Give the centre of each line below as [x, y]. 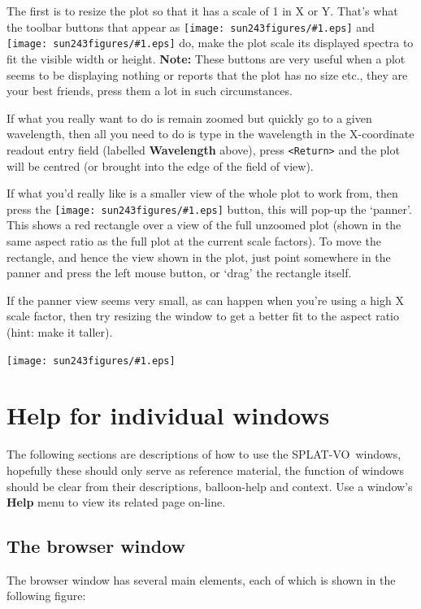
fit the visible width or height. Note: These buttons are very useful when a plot [206, 58]
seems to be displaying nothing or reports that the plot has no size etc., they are [207, 74]
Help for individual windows [168, 415]
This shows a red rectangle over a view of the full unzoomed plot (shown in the [204, 225]
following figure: [46, 596]
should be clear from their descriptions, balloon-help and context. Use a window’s [210, 486]
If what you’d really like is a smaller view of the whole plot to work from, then [202, 193]
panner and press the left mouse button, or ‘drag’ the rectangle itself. [179, 273]
